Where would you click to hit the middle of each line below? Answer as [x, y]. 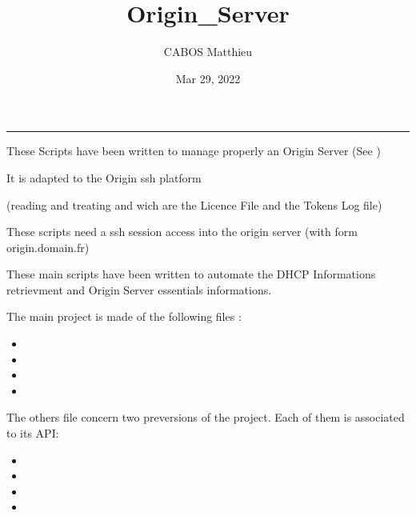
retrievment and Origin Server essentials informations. [139, 289]
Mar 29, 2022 [208, 78]
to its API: [33, 433]
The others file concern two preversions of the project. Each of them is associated [206, 417]
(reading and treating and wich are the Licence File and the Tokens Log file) [194, 204]
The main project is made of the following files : [124, 316]
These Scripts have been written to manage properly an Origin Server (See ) [194, 151]
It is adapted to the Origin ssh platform [104, 177]
